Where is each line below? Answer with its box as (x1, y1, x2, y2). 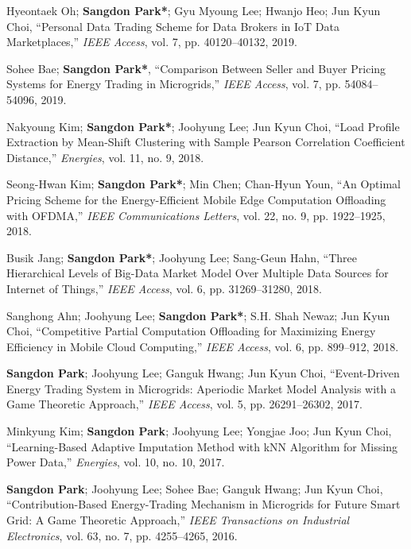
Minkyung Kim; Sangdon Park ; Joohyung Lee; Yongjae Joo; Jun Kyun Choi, (6, 423, 392, 439)
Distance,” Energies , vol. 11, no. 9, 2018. (6, 149, 204, 165)
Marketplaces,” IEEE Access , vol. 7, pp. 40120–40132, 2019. (6, 33, 297, 50)
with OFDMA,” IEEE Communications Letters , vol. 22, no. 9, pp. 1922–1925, (6, 207, 386, 223)
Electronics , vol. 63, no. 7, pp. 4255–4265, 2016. (6, 527, 238, 543)
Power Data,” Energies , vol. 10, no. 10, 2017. (6, 454, 225, 470)
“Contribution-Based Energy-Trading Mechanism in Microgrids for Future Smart (6, 496, 401, 512)
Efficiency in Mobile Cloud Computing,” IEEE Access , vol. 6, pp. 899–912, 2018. (6, 338, 399, 354)
